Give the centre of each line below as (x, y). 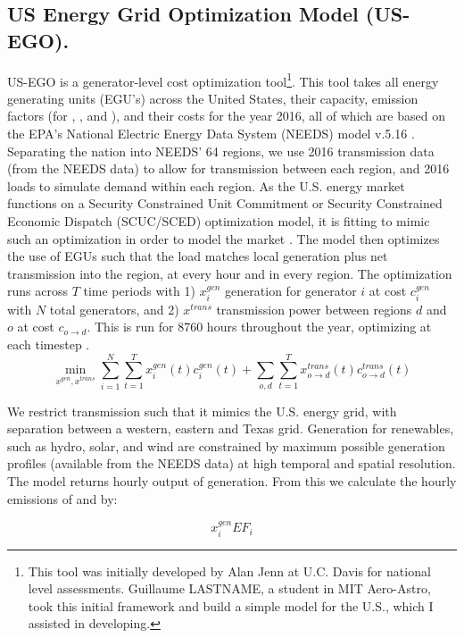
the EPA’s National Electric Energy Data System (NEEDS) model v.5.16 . (211, 134)
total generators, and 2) (114, 309)
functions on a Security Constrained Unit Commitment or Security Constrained (225, 203)
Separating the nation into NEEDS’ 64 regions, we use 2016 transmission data (221, 151)
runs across (37, 291)
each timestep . (49, 344)
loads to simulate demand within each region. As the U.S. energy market (206, 185)
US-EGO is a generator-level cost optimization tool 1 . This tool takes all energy (223, 80)
